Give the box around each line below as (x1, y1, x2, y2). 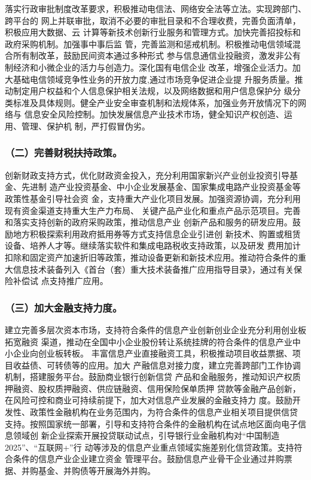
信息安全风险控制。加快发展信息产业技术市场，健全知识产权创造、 (24, 108, 284, 120)
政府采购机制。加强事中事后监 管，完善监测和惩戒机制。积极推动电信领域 (5, 37, 292, 50)
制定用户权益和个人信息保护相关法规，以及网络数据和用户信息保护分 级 (13, 84, 292, 97)
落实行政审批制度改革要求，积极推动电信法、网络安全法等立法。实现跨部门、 (5, 2, 306, 14)
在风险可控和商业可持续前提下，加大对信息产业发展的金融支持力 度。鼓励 (5, 394, 292, 406)
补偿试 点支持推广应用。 (13, 274, 108, 287)
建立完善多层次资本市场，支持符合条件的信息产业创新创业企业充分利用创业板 (5, 323, 306, 336)
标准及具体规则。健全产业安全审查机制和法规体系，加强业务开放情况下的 (13, 96, 298, 108)
